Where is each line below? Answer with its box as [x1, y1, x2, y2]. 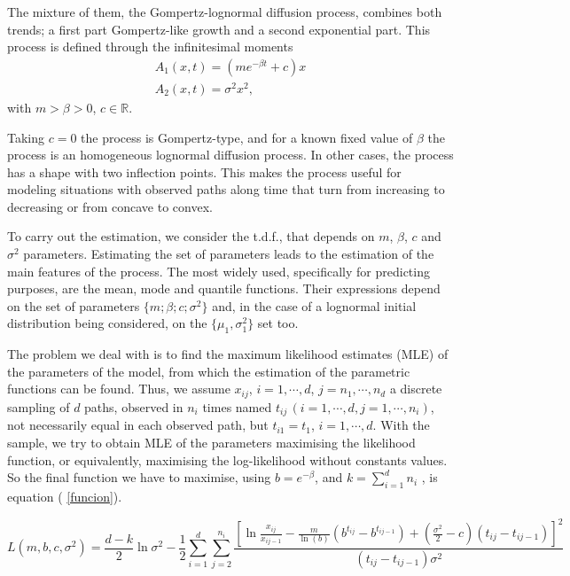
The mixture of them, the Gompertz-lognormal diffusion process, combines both [7, 3, 442, 20]
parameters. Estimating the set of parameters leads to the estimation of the [23, 245, 434, 263]
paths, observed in [84, 397, 183, 416]
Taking [7, 128, 45, 146]
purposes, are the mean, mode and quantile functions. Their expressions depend [7, 279, 441, 298]
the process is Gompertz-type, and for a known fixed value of [81, 128, 413, 146]
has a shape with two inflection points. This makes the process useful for [7, 162, 402, 181]
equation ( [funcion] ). [7, 486, 122, 505]
